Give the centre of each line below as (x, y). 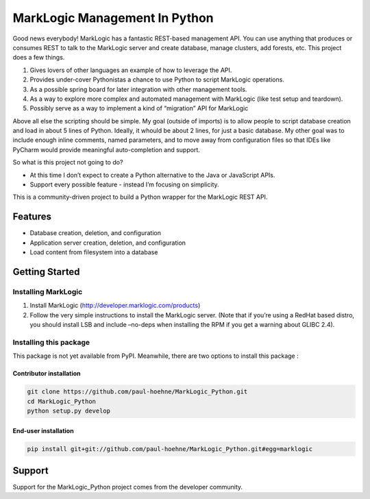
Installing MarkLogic (48, 291)
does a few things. (39, 58)
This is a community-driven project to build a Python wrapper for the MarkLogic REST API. (140, 197)
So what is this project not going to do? (68, 162)
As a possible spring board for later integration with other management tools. (138, 89)
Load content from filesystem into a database (94, 252)
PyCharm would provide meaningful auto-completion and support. (106, 149)
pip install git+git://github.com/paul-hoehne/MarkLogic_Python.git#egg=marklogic (170, 449)
